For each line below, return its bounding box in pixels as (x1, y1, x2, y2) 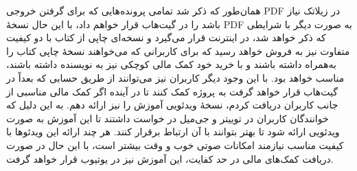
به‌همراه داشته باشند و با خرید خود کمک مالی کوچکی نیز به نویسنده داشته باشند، (6, 57, 336, 71)
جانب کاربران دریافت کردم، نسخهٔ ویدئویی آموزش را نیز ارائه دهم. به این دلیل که (6, 98, 338, 112)
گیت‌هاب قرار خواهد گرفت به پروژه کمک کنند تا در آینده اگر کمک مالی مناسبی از (6, 84, 338, 98)
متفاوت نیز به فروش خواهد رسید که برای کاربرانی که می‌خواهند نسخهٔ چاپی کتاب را (6, 43, 350, 58)
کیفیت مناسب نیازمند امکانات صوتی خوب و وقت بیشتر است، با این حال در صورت (6, 137, 344, 152)
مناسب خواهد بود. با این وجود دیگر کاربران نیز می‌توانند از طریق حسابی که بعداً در (6, 70, 345, 84)
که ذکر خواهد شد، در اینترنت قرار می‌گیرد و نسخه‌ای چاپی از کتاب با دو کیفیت (6, 30, 326, 45)
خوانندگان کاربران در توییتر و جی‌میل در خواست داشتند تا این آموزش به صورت (6, 111, 329, 125)
